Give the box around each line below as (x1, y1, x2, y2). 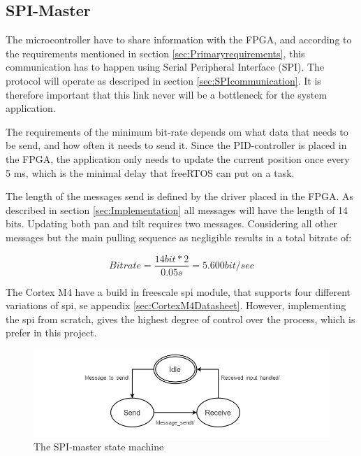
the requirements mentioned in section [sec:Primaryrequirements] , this (6, 45, 305, 60)
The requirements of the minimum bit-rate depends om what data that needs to (6, 124, 348, 138)
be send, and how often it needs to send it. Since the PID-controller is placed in (6, 138, 347, 152)
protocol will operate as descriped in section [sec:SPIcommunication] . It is (6, 73, 321, 87)
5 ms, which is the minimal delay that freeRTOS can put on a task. (6, 165, 295, 180)
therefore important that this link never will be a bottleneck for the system (6, 87, 327, 101)
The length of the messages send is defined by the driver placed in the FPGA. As (6, 189, 353, 204)
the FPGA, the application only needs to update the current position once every (6, 151, 350, 166)
